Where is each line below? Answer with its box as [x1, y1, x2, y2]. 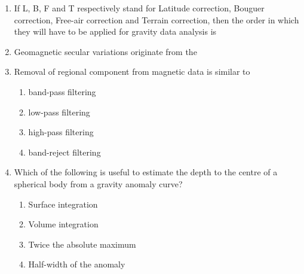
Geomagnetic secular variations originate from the [14, 45, 197, 57]
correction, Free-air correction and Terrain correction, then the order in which [14, 13, 299, 26]
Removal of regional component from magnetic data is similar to [14, 65, 250, 78]
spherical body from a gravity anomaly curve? [14, 177, 183, 190]
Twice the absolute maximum [28, 238, 136, 250]
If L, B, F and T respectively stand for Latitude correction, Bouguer [14, 2, 265, 14]
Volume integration [28, 218, 99, 230]
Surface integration [28, 197, 98, 210]
